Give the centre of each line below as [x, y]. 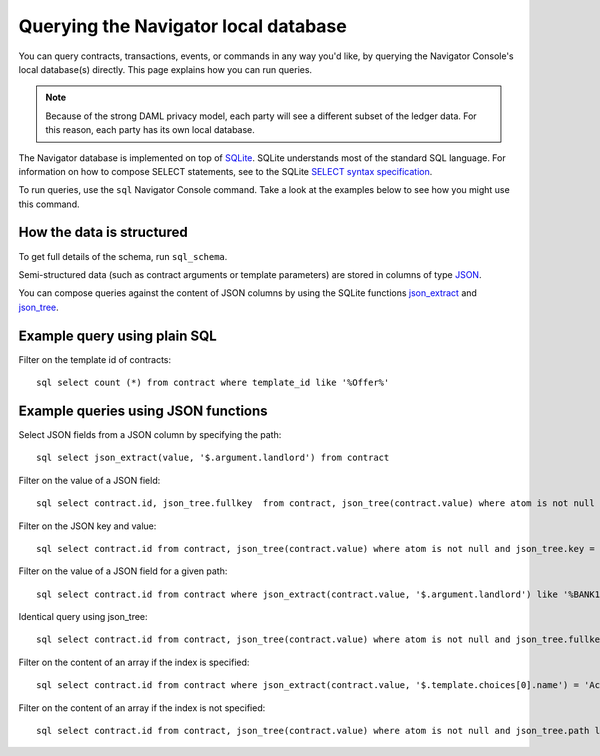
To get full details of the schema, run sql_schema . [123, 256]
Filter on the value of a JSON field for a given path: [123, 571]
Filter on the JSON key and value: [87, 526]
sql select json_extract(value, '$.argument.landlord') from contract [213, 458]
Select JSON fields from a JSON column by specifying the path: [150, 434]
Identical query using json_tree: [83, 617]
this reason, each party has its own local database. [150, 130]
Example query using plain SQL [117, 335]
